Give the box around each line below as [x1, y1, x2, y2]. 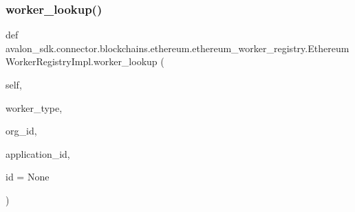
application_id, [6, 146, 70, 161]
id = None [6, 169, 50, 184]
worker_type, [6, 100, 63, 115]
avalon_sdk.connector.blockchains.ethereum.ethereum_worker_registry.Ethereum [6, 40, 349, 55]
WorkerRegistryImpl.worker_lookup [6, 54, 158, 69]
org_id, [6, 123, 37, 138]
